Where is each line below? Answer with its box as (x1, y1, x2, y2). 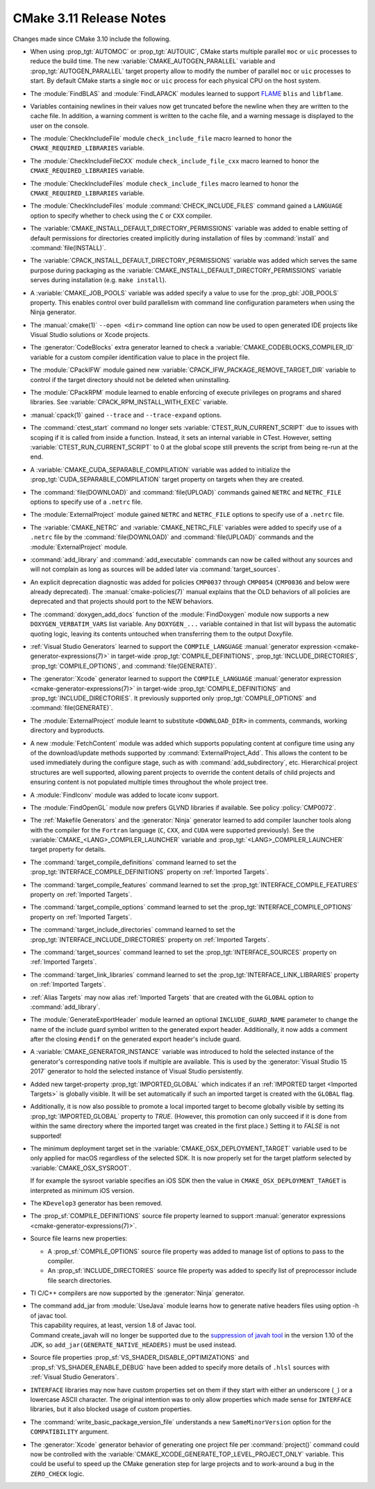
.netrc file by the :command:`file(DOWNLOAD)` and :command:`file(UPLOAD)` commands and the (30, 533, 314, 541)
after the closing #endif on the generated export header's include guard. (30, 1035, 242, 1044)
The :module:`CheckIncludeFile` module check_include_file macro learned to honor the (30, 134, 292, 142)
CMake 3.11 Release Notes (12, 10, 167, 26)
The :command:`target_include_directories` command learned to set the (30, 926, 236, 934)
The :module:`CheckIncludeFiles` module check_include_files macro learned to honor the (30, 179, 299, 188)
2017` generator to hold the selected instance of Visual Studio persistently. (30, 1067, 244, 1076)
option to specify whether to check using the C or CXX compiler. (30, 211, 212, 220)
